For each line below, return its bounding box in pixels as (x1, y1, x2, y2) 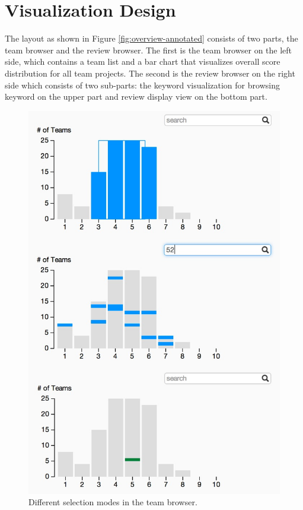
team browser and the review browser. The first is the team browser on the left (5, 43, 292, 56)
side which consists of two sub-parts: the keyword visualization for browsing (5, 78, 280, 91)
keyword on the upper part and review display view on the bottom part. (5, 90, 267, 103)
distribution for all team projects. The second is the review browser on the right (5, 66, 295, 79)
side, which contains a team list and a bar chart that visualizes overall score (5, 55, 280, 68)
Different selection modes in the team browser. (28, 496, 197, 508)
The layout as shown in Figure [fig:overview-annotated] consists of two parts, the (5, 32, 298, 45)
